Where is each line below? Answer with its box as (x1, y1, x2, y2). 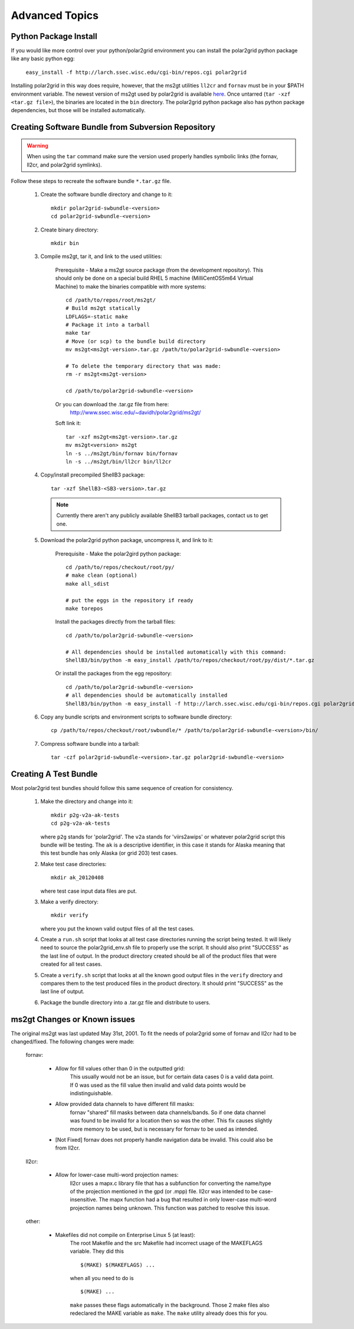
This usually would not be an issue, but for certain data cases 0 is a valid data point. (70, 1073, 274, 1080)
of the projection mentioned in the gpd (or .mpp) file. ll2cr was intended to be (70, 1187, 258, 1195)
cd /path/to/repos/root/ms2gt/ (65, 296, 156, 303)
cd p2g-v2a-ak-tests (51, 820, 110, 827)
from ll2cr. (55, 1144, 80, 1151)
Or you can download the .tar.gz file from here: (55, 400, 169, 407)
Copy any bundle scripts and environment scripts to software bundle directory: (40, 713, 232, 720)
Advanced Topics (11, 9, 99, 22)
